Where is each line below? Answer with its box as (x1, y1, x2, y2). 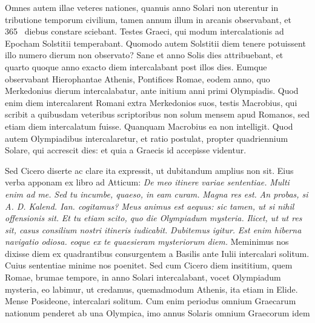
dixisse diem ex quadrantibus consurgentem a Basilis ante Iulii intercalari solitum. (5, 247, 310, 259)
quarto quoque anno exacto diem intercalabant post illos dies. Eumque (5, 60, 267, 73)
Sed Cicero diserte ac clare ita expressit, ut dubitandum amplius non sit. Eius (5, 164, 294, 176)
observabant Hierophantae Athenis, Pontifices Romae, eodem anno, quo (5, 72, 270, 85)
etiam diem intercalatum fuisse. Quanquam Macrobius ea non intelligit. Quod (5, 119, 293, 132)
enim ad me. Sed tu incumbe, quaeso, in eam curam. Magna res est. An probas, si (5, 187, 308, 200)
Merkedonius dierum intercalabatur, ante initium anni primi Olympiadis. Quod (5, 84, 299, 97)
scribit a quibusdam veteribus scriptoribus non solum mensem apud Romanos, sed (5, 108, 310, 121)
